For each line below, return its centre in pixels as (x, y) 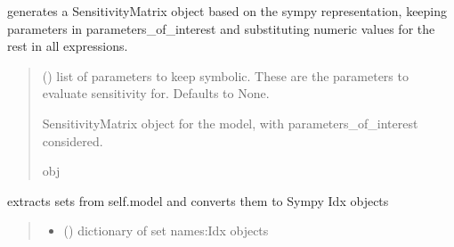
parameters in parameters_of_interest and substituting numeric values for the (221, 28)
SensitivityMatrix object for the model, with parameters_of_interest (230, 123)
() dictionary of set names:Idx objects (166, 231)
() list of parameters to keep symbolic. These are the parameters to (225, 75)
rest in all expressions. (68, 46)
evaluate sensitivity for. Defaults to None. (156, 93)
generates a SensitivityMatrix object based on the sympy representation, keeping (227, 11)
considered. (73, 140)
